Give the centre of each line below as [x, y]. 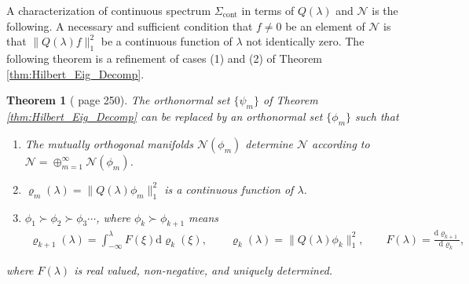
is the [385, 10]
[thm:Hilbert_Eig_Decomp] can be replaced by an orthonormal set [165, 116]
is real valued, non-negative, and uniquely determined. [203, 270]
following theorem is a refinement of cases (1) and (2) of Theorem [165, 58]
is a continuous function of [229, 189]
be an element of [325, 25]
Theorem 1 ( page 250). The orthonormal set [118, 100]
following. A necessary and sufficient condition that [130, 25]
